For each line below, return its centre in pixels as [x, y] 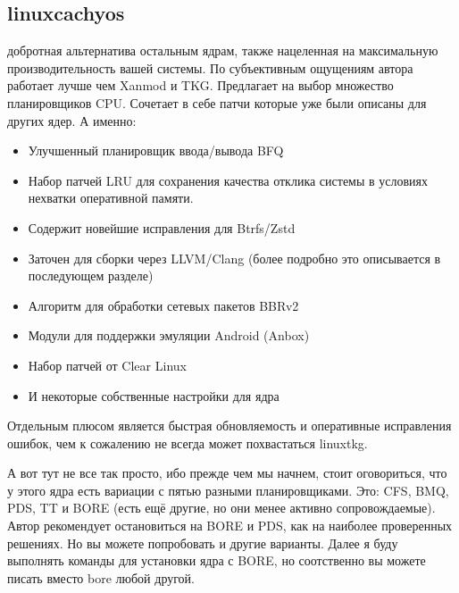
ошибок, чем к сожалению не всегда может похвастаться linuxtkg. [188, 443]
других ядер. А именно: [72, 120]
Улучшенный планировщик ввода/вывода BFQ [156, 150]
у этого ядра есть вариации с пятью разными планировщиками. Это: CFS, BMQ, [228, 490]
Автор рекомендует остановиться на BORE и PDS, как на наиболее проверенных [230, 526]
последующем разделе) [91, 276]
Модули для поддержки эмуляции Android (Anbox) [169, 335]
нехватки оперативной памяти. [111, 198]
